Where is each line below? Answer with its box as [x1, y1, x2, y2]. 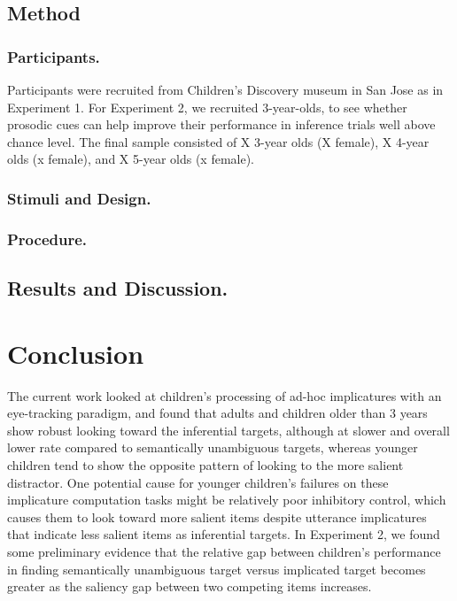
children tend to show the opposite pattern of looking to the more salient [7, 455, 404, 474]
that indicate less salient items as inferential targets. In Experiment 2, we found [7, 525, 440, 543]
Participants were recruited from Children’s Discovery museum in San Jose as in [7, 81, 444, 98]
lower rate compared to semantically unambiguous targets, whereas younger [7, 438, 418, 457]
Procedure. [7, 227, 88, 250]
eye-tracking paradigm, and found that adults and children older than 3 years [7, 404, 428, 422]
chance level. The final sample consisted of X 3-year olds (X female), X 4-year [7, 132, 430, 150]
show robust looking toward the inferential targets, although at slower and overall [7, 420, 450, 439]
